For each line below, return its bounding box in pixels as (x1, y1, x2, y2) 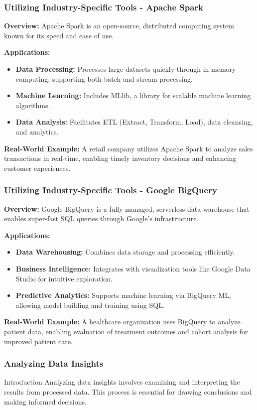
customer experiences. (4, 162, 71, 173)
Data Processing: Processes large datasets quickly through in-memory (15, 64, 236, 74)
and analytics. (15, 126, 59, 137)
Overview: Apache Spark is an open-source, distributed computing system (4, 20, 234, 31)
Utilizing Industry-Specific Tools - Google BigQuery (4, 184, 217, 196)
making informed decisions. (4, 396, 87, 407)
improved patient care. (4, 336, 73, 346)
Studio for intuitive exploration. (15, 273, 113, 283)
